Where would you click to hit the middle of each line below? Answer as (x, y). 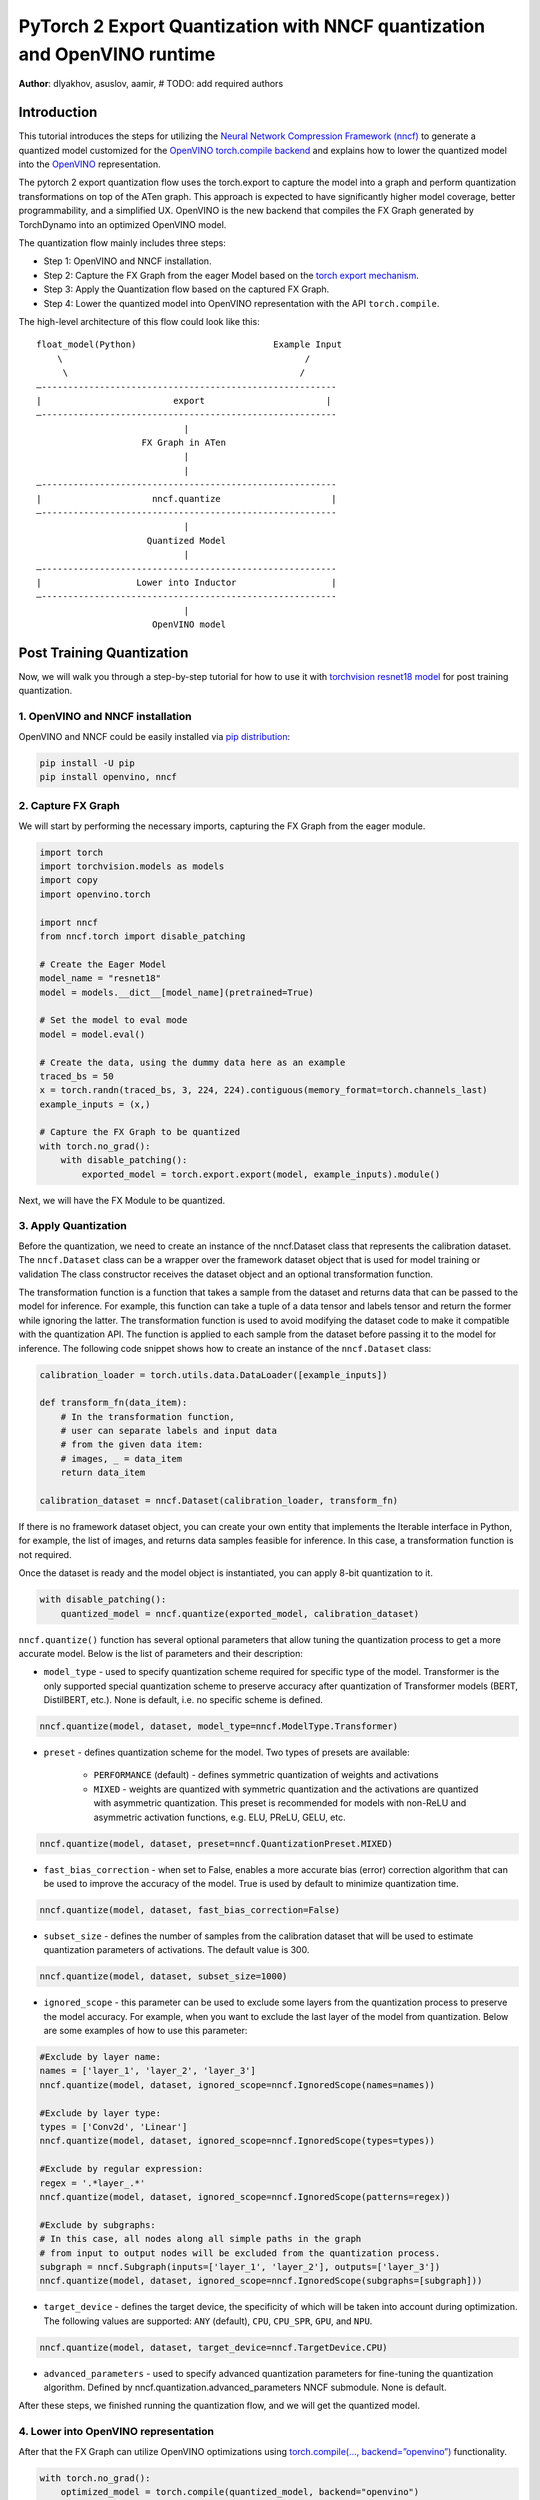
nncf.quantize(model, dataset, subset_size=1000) (163, 1976)
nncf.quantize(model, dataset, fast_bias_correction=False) (190, 1909)
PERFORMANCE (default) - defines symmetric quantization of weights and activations (266, 1775)
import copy (69, 880)
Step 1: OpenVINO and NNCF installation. (127, 261)
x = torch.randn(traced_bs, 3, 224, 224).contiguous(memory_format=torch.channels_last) (264, 1090)
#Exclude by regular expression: (121, 2169)
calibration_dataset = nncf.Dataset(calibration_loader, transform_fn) (219, 1501)
